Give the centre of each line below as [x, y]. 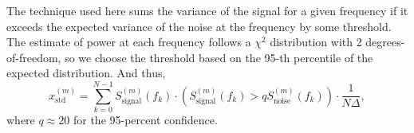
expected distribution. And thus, [86, 73]
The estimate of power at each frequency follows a [129, 42]
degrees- [385, 42]
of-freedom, [34, 57]
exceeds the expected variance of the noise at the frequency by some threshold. [199, 26]
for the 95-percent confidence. [145, 120]
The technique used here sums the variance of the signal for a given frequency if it [207, 10]
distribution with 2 [316, 42]
